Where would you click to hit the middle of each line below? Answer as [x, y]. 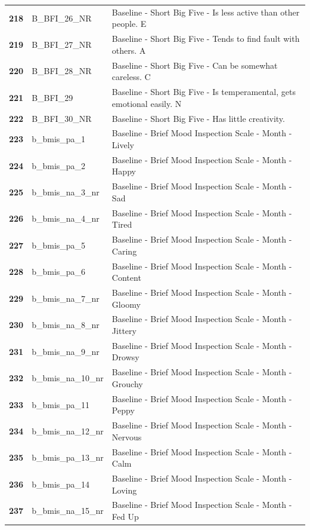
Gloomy [126, 304]
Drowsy [125, 357]
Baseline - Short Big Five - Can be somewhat [195, 65]
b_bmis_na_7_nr [66, 298]
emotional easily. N [147, 103]
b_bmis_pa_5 [59, 245]
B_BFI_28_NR [62, 71]
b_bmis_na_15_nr [68, 511]
